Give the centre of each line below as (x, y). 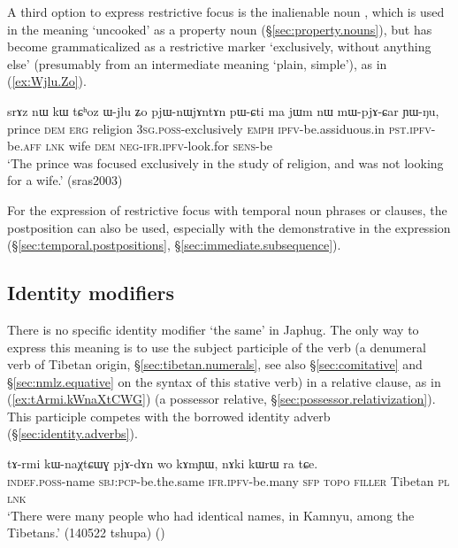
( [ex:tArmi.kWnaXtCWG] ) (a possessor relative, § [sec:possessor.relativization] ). (221, 399)
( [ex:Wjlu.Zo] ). (47, 81)
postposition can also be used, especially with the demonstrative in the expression (229, 227)
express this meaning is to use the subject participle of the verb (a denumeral (217, 347)
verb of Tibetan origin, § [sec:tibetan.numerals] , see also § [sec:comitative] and (215, 364)
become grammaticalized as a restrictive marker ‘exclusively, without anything (219, 46)
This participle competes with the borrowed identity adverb (169, 416)
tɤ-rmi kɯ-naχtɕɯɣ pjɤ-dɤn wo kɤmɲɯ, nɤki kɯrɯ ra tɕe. (163, 463)
